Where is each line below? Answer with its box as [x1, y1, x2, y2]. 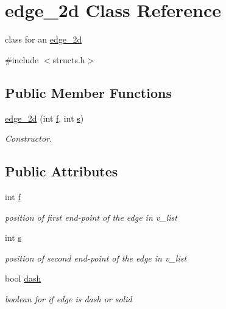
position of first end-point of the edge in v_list [5, 210, 177, 223]
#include [5, 53, 39, 66]
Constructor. [5, 132, 52, 145]
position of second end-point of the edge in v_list [5, 251, 187, 264]
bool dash [5, 272, 41, 285]
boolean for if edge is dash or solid [5, 292, 132, 305]
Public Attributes [5, 162, 118, 181]
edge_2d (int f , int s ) [5, 111, 84, 124]
